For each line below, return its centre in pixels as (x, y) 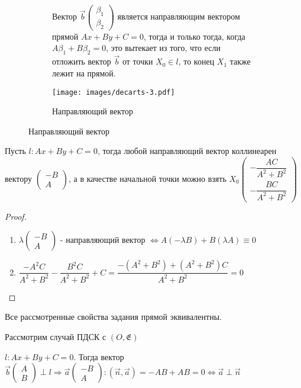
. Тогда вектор (99, 356)
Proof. (16, 216)
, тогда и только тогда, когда (194, 36)
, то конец (196, 61)
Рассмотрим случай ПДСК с (56, 337)
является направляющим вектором (179, 16)
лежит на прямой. (84, 73)
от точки (137, 61)
